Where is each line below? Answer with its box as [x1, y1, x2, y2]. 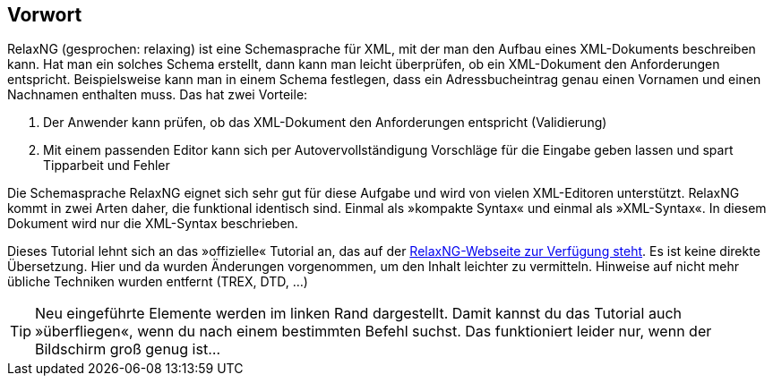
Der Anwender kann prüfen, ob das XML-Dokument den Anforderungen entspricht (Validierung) [43, 115, 607, 131]
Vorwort [7, 4, 82, 26]
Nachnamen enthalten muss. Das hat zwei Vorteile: [7, 87, 308, 103]
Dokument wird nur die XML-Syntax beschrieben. [7, 216, 298, 232]
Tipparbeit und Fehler [43, 157, 170, 174]
